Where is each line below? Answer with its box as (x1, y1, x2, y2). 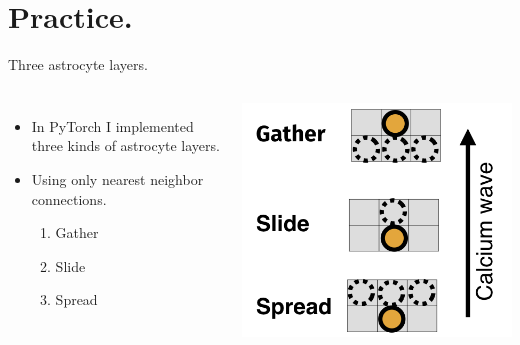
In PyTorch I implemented (31, 115, 194, 136)
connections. (31, 188, 107, 209)
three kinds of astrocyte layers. (31, 135, 220, 156)
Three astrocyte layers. (8, 54, 148, 75)
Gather (55, 222, 99, 243)
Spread (55, 289, 98, 310)
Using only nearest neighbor (31, 168, 204, 189)
